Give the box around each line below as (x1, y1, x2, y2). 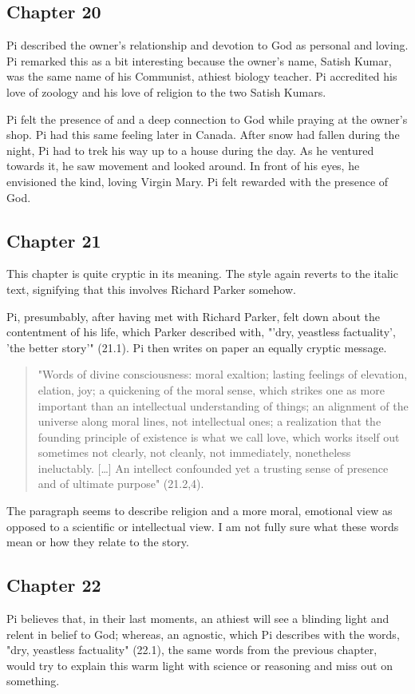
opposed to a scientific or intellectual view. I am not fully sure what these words (6, 518, 399, 534)
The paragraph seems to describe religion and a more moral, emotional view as (6, 502, 393, 519)
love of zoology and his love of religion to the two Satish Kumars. (6, 83, 326, 100)
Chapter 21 (6, 228, 101, 252)
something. (6, 672, 60, 689)
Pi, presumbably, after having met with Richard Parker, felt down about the (6, 307, 380, 324)
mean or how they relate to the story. (6, 533, 189, 550)
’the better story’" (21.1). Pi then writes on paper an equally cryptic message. (6, 339, 387, 355)
